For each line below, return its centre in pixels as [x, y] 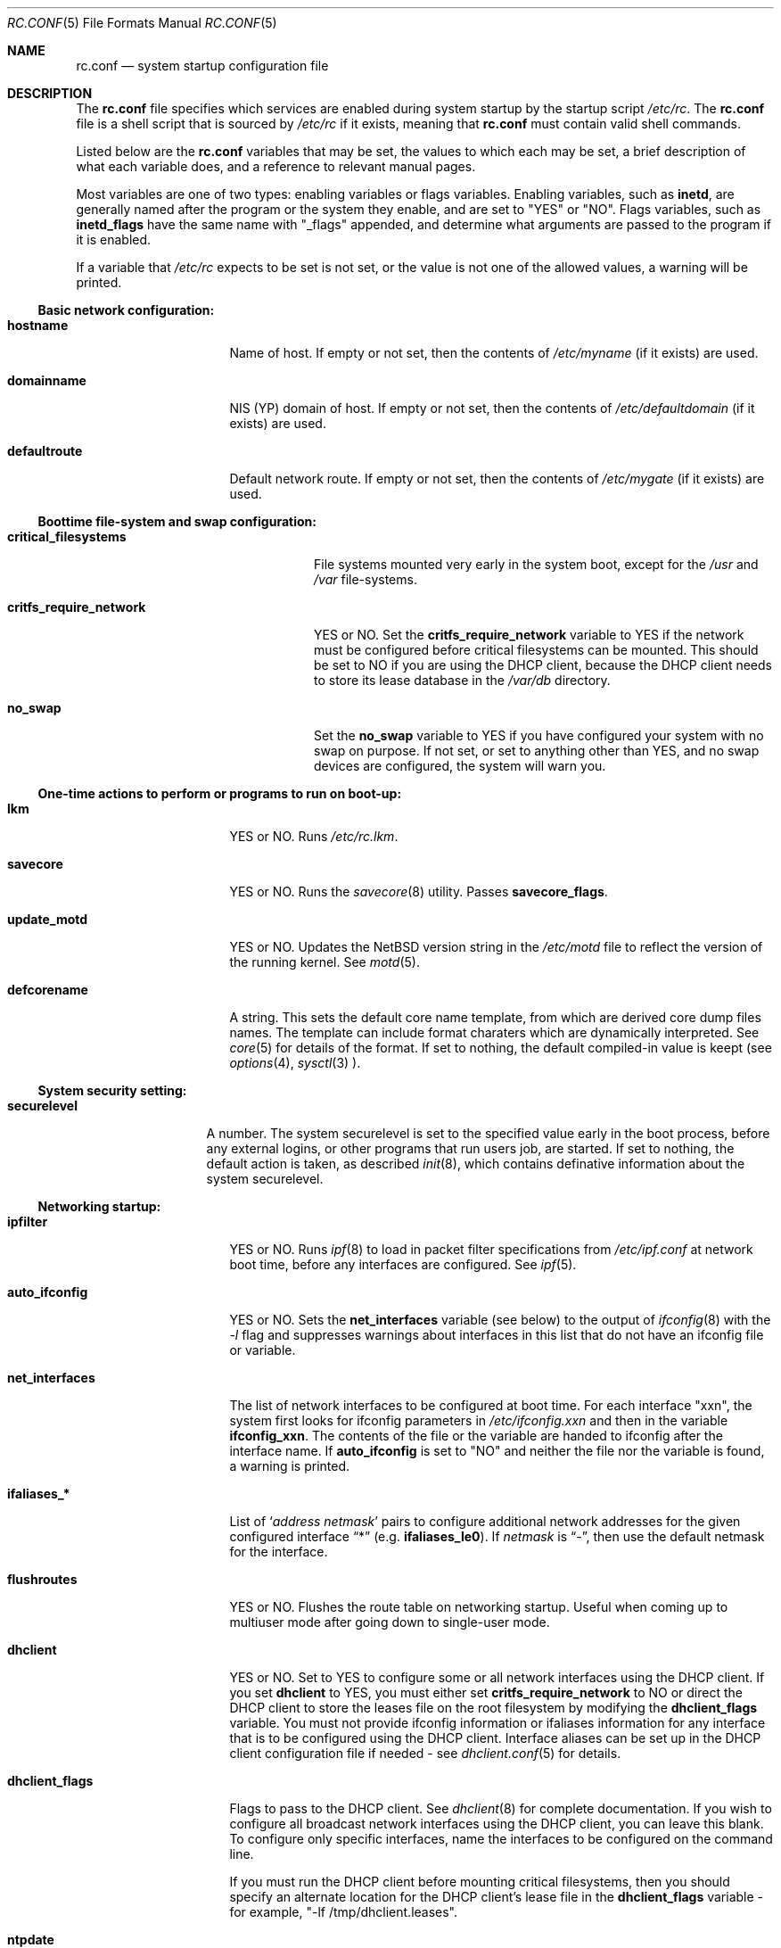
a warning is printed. [290, 1466]
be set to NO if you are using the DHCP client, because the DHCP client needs [543, 665]
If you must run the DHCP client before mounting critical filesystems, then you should [480, 1882]
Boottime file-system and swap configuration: [177, 521]
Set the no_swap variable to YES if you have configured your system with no [539, 735]
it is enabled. [114, 239]
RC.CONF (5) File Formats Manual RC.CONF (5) [142, 23]
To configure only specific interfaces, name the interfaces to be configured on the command [501, 1839]
